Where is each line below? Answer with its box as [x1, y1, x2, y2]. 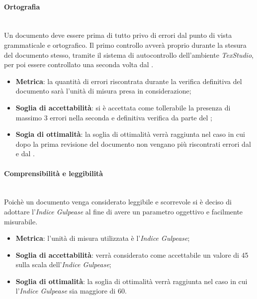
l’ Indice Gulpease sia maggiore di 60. [15, 286, 127, 296]
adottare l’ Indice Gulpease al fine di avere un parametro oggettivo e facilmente [4, 206, 243, 216]
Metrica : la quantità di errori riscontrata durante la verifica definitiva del [15, 76, 242, 86]
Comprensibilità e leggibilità [4, 168, 103, 178]
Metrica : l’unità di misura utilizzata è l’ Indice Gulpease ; [15, 233, 190, 243]
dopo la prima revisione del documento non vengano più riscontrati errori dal [15, 138, 251, 149]
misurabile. [4, 216, 38, 226]
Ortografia [4, 1, 40, 11]
